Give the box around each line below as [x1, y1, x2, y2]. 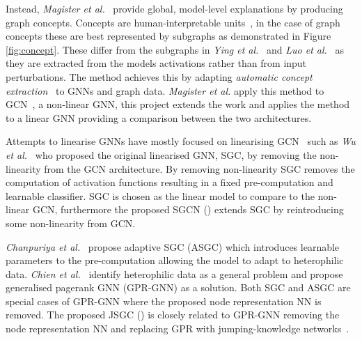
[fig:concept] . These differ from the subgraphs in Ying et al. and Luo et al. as [6, 42, 345, 56]
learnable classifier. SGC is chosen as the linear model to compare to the [6, 188, 315, 203]
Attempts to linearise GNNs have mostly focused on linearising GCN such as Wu [6, 134, 356, 148]
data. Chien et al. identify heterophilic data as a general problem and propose [6, 266, 343, 281]
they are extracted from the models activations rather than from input [6, 56, 307, 70]
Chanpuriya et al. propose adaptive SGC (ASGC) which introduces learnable [6, 239, 340, 254]
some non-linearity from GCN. [6, 215, 136, 230]
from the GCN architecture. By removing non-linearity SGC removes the [44, 161, 355, 176]
